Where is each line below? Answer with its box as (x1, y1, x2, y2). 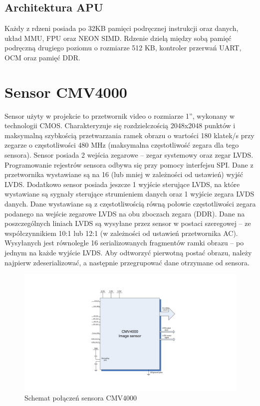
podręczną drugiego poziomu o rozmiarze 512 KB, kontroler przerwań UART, (4, 42, 242, 53)
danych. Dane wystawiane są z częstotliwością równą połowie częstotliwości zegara (4, 199, 256, 209)
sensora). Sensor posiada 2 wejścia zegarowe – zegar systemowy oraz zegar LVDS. (4, 150, 254, 160)
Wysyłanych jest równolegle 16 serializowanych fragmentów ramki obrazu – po (4, 237, 244, 248)
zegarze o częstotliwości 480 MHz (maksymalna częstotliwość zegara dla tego (4, 140, 239, 150)
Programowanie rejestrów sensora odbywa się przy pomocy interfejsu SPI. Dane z (4, 159, 254, 170)
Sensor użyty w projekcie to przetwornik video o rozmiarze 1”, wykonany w (4, 110, 235, 121)
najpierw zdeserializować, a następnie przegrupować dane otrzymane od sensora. (4, 257, 250, 267)
